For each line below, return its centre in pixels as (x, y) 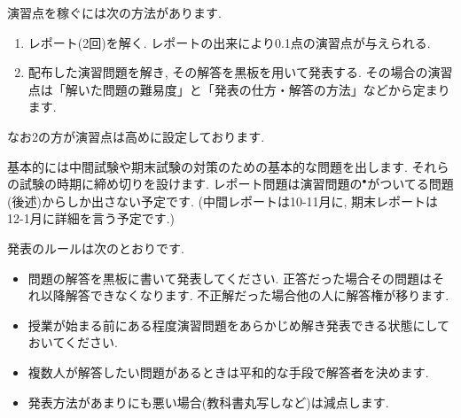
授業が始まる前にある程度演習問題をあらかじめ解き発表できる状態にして (239, 325)
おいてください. (73, 342)
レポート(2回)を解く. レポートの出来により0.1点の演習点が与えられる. (229, 42)
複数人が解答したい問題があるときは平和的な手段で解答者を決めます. (228, 372)
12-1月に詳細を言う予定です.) (91, 218)
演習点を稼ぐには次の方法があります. (114, 12)
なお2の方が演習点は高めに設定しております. (136, 136)
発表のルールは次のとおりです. (96, 248)
